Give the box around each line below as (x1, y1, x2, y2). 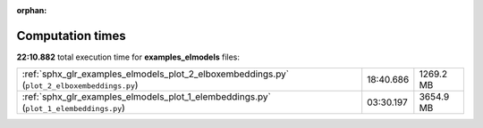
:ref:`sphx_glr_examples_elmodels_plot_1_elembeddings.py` (21, 91, 272, 103)
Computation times (16, 28, 126, 44)
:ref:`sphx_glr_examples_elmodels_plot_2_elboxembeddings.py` (21, 68, 290, 80)
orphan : (16, 5, 47, 15)
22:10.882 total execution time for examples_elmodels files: (16, 52, 241, 62)
